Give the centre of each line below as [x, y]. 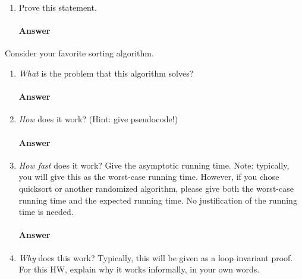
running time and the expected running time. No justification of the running [158, 200]
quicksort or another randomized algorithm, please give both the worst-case [156, 188]
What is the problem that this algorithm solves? [106, 73]
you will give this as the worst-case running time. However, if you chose [149, 177]
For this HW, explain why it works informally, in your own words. [139, 269]
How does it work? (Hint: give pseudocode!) [98, 119]
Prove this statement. [58, 7]
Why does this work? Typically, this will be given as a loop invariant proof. [156, 257]
